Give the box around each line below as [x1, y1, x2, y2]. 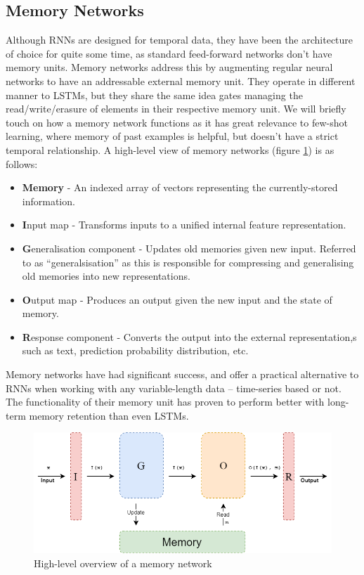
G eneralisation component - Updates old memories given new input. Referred [22, 240, 356, 255]
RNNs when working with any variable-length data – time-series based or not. [6, 380, 342, 395]
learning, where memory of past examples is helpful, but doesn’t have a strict [6, 129, 339, 143]
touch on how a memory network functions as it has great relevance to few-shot [6, 115, 348, 129]
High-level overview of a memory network [34, 555, 212, 570]
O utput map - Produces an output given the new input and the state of [22, 292, 332, 306]
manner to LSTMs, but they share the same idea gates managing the [6, 87, 303, 102]
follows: [6, 156, 38, 171]
